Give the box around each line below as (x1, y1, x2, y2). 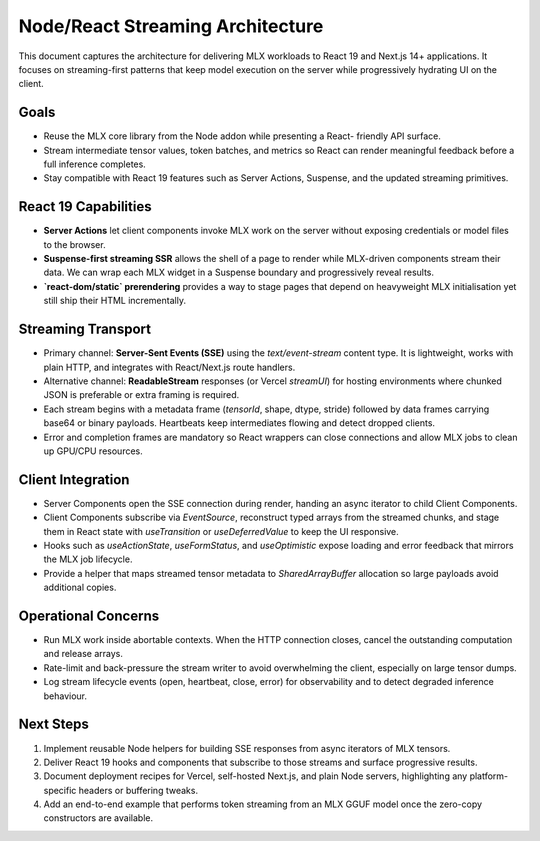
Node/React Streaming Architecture (18, 15, 324, 37)
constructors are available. (43, 812, 154, 824)
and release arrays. (43, 648, 124, 660)
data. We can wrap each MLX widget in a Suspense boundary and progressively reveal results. (43, 266, 435, 279)
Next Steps (18, 716, 89, 733)
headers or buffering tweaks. (78, 784, 199, 796)
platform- (469, 770, 509, 782)
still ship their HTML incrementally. (43, 295, 187, 307)
